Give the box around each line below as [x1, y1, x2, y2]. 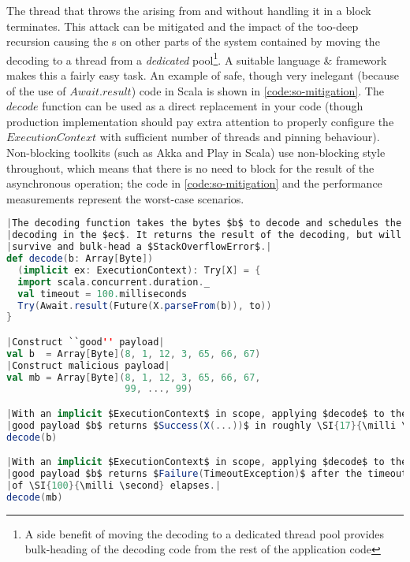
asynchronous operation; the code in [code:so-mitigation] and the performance [6, 175, 382, 192]
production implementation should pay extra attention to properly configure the [6, 113, 394, 129]
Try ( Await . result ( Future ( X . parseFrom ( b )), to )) [17, 300, 272, 311]
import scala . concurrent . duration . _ [17, 276, 210, 288]
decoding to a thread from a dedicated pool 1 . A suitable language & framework [6, 49, 387, 68]
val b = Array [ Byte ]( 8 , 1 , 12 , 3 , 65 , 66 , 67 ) [6, 348, 261, 359]
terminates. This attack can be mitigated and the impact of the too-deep [6, 17, 359, 34]
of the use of [6, 82, 66, 99]
